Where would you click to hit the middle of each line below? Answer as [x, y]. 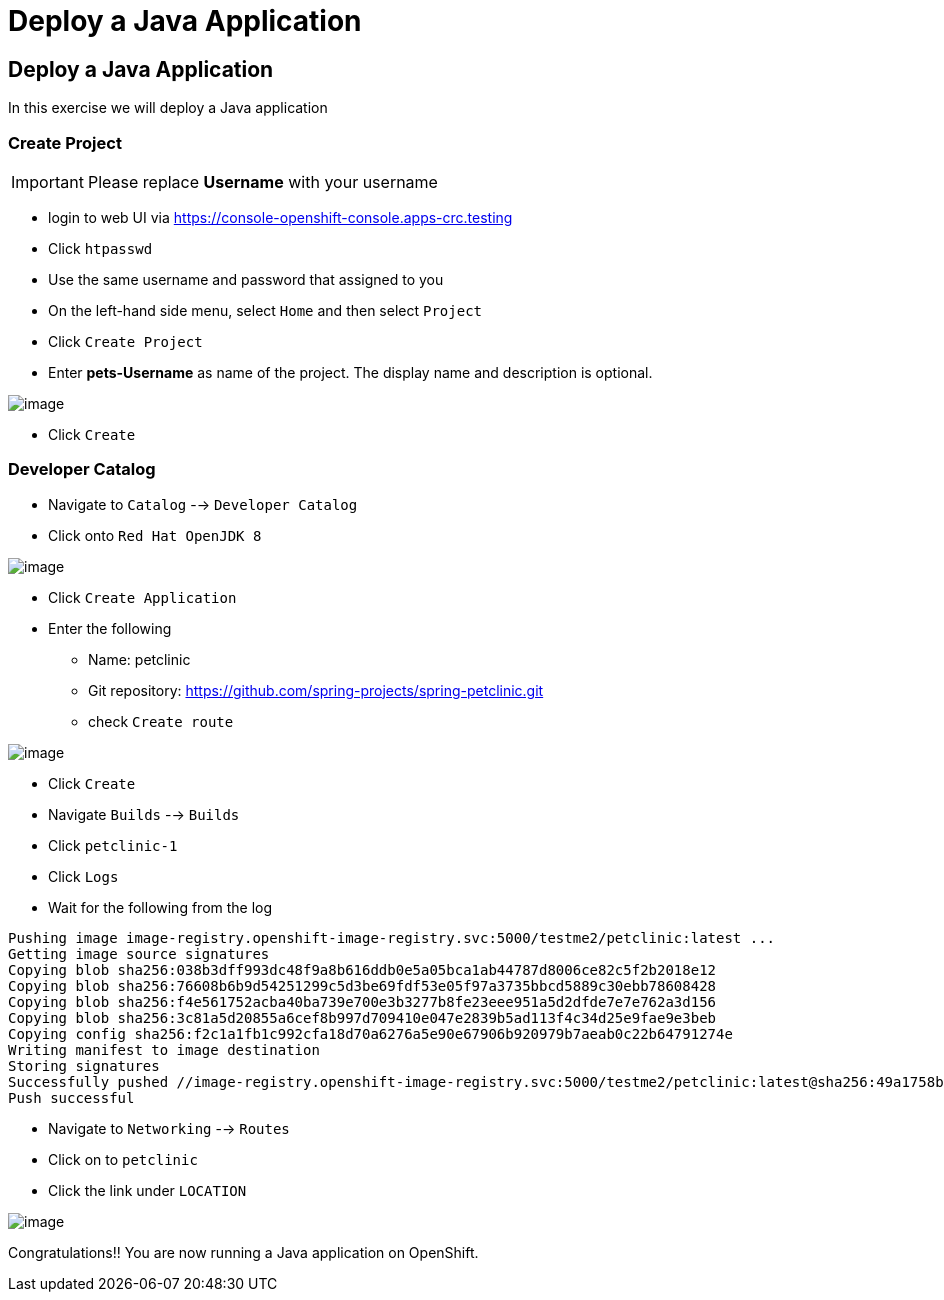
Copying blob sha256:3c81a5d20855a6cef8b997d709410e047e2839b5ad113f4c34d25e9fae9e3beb [362, 1017]
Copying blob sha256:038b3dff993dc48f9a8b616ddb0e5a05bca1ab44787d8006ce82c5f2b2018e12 [362, 969]
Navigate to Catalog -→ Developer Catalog [203, 504]
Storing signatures [84, 1065]
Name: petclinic [139, 659]
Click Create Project [125, 341]
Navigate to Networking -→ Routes [169, 1128]
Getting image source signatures [139, 953]
